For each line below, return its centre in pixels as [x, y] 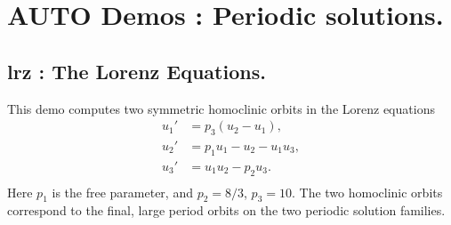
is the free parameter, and [122, 192]
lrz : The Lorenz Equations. [137, 71]
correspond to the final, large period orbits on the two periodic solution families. [226, 210]
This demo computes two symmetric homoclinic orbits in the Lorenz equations [221, 108]
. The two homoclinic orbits [367, 192]
